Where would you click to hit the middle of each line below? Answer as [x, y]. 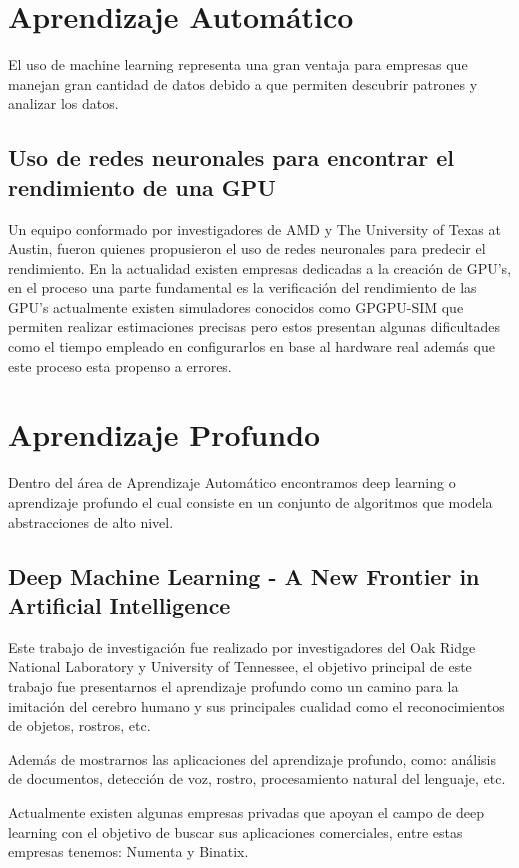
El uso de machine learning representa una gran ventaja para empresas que [238, 64]
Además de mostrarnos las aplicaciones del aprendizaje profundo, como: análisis [252, 758]
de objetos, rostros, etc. [79, 725]
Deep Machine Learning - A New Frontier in [244, 575]
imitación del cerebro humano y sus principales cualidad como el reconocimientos [256, 705]
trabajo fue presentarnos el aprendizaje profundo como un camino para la [233, 685]
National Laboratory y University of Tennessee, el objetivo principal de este [240, 666]
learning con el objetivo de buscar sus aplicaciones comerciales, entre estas [235, 831]
